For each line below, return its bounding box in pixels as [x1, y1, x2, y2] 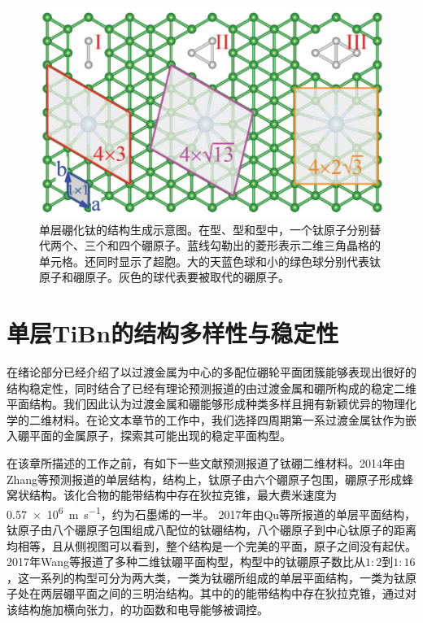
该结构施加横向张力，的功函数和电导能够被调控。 [7, 601, 268, 618]
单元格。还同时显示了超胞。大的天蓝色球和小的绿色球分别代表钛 [39, 252, 381, 269]
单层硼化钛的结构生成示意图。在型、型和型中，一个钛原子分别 [39, 220, 369, 237]
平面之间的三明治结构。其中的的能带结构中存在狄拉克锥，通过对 [74, 585, 416, 602]
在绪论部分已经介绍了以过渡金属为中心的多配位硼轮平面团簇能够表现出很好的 [7, 364, 416, 381]
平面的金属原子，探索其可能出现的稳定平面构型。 [28, 427, 291, 444]
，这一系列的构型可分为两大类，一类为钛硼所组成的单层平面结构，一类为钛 [7, 569, 405, 586]
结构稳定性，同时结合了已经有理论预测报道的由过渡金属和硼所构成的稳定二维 [7, 379, 416, 396]
